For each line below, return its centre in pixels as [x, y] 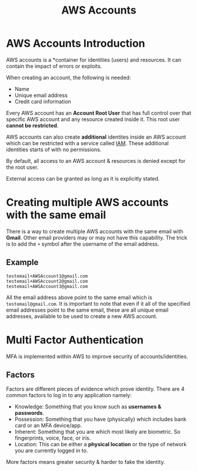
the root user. [22, 167]
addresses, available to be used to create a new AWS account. [82, 316]
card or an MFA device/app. [48, 426]
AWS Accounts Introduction [76, 43]
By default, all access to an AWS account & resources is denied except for [96, 161]
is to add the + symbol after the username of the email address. [83, 244]
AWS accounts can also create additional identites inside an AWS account [96, 137]
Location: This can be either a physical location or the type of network [101, 444]
